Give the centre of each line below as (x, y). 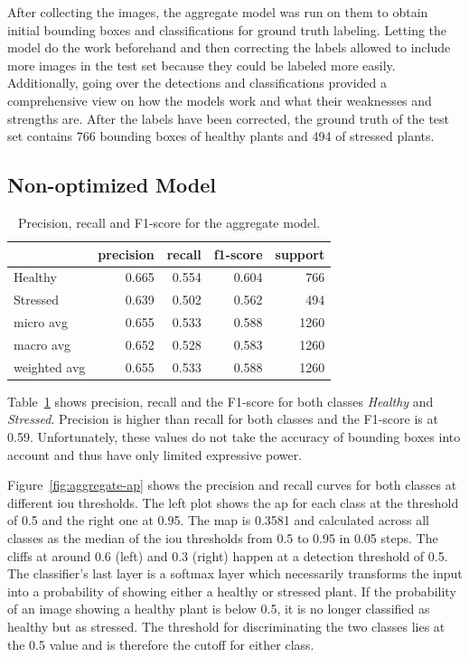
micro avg (41, 322)
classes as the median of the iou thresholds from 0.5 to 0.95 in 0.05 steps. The (223, 538)
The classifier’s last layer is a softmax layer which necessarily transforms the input (235, 573)
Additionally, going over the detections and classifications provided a (197, 83)
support (300, 253)
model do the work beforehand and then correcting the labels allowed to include (229, 47)
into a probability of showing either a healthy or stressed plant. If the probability (232, 591)
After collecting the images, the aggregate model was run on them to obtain (218, 12)
